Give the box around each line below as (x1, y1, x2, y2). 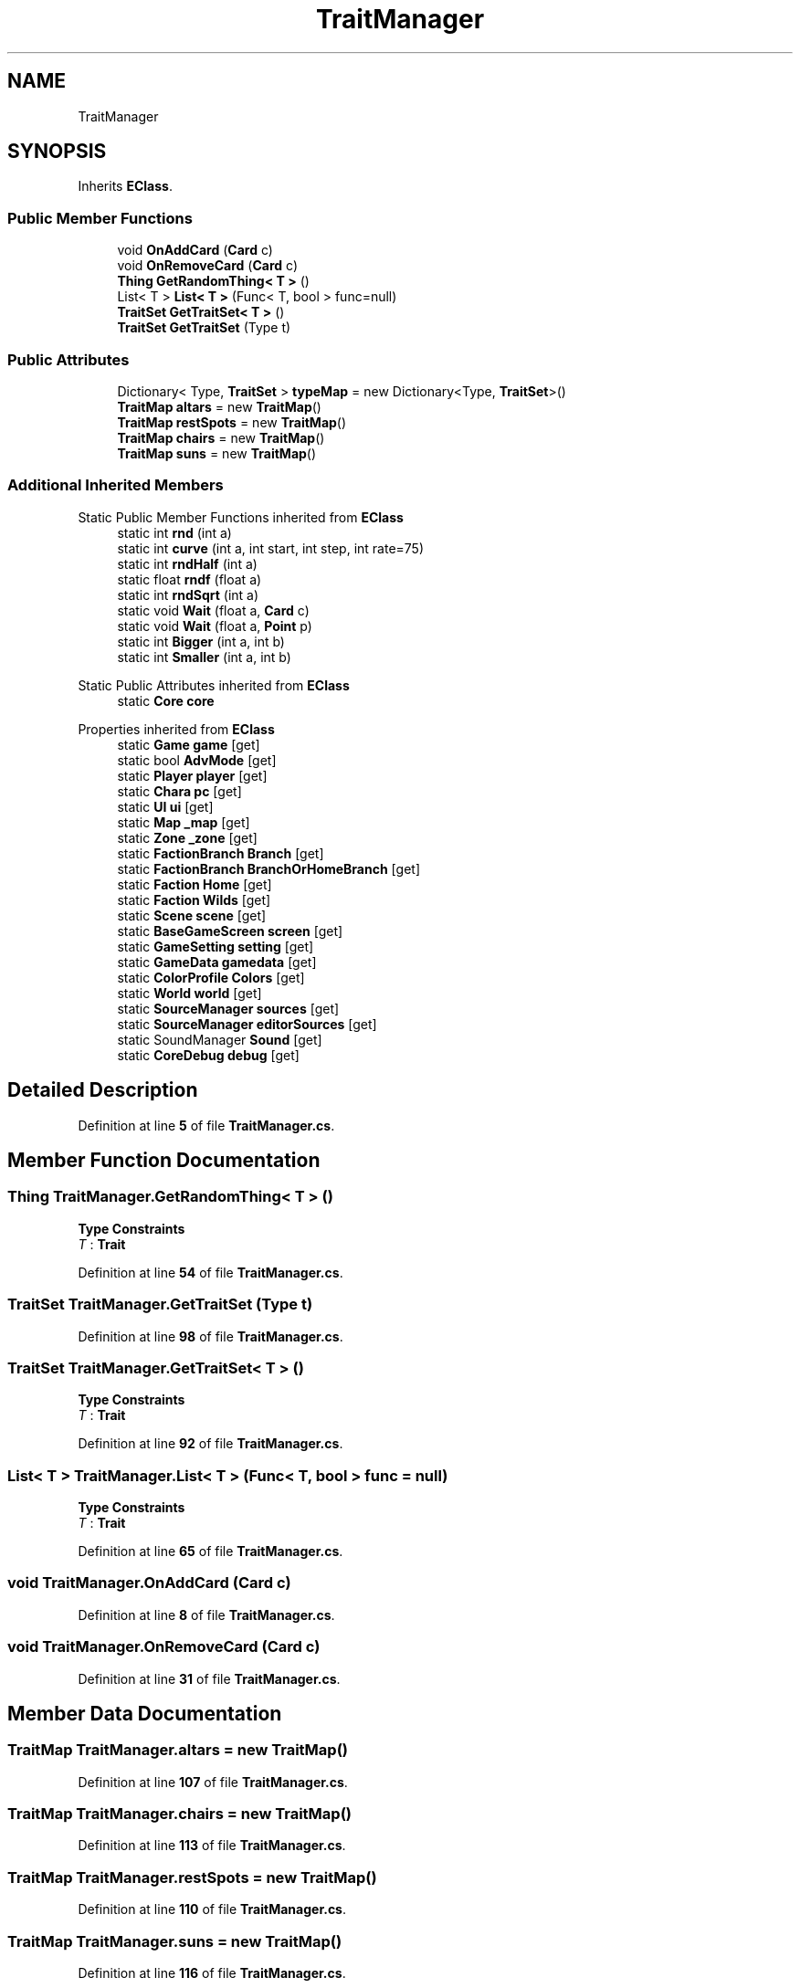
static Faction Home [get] (117, 876, 272, 892)
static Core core (117, 692, 215, 709)
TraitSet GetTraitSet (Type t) (117, 320, 291, 336)
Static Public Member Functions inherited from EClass (78, 509, 404, 525)
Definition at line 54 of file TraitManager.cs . (78, 1264, 343, 1280)
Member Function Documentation (7, 1148, 321, 1172)
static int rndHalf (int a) (117, 555, 258, 572)
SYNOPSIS (7, 140, 107, 163)
